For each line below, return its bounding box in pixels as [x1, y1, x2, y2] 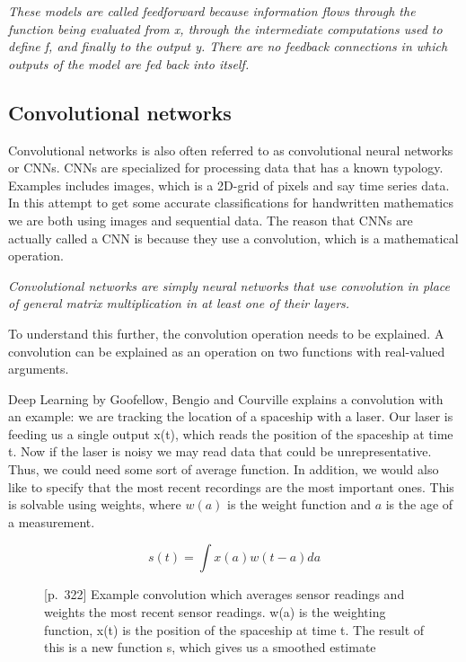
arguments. [8, 359, 69, 378]
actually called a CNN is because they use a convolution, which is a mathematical [8, 228, 459, 247]
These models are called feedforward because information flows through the [8, 2, 416, 20]
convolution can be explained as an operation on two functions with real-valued [8, 341, 445, 360]
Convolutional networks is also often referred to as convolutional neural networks [8, 140, 453, 159]
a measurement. [8, 512, 95, 531]
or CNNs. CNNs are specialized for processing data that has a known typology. [8, 158, 444, 177]
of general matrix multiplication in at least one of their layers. [8, 294, 350, 313]
